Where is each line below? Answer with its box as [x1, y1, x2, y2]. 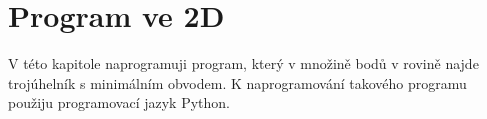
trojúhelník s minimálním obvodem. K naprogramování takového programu [8, 72, 467, 93]
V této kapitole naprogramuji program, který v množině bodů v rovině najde [8, 53, 479, 74]
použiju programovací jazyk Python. [8, 92, 230, 113]
